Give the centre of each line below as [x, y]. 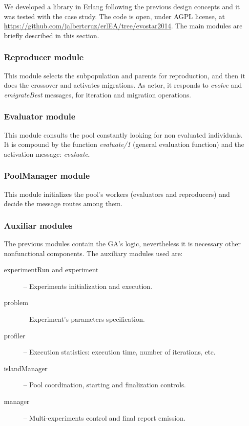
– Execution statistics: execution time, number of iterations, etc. [120, 352]
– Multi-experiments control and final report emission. [104, 417]
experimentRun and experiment [51, 270]
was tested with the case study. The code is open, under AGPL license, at [114, 16]
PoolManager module [47, 176]
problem [16, 302]
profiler [15, 335]
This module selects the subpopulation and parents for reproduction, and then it [125, 75]
